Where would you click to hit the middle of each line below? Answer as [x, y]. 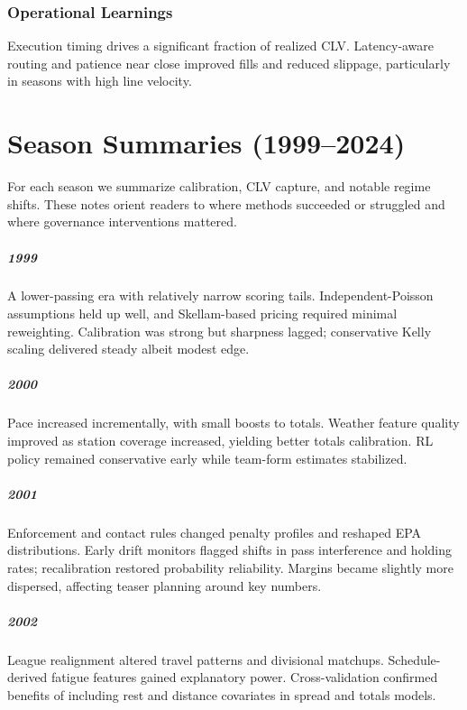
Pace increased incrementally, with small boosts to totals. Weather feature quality [233, 423]
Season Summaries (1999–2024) [206, 143]
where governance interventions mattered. [122, 221]
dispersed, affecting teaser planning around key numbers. [165, 585]
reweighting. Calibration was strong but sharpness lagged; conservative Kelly [220, 331]
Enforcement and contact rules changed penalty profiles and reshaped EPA [215, 532]
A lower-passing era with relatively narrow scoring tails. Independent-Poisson [220, 295]
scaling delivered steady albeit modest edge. [128, 349]
